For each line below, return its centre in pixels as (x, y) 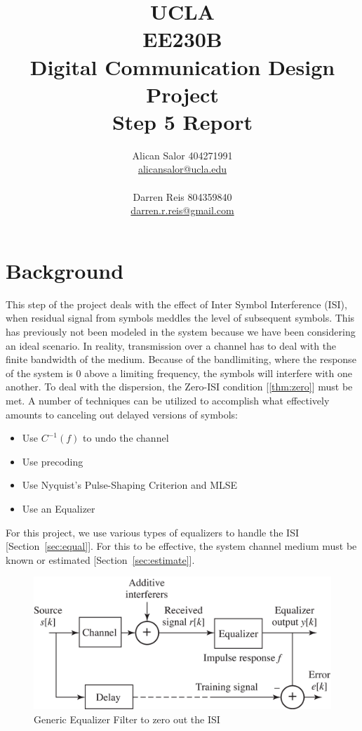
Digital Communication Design (182, 66)
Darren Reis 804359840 (182, 196)
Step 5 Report (182, 121)
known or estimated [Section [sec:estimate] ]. (100, 559)
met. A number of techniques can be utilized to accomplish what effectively (168, 400)
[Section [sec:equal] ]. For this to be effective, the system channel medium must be (181, 546)
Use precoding (53, 461)
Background (65, 270)
